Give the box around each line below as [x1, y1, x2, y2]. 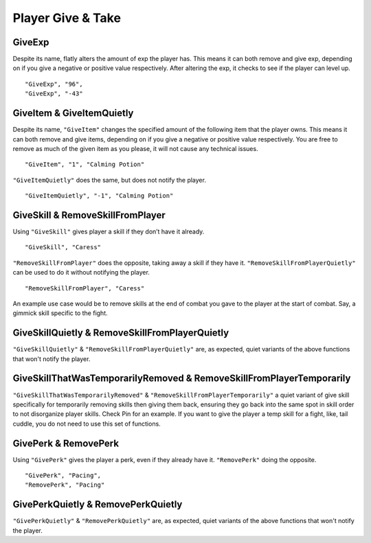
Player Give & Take [12, 10, 122, 25]
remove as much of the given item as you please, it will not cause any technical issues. [12, 144, 258, 152]
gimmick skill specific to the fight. [12, 309, 108, 317]
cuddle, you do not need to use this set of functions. [12, 419, 161, 428]
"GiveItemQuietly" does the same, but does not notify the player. [12, 176, 206, 184]
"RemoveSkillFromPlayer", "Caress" [25, 284, 145, 292]
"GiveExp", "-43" [25, 90, 83, 97]
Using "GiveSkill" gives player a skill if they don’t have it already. [12, 227, 205, 235]
